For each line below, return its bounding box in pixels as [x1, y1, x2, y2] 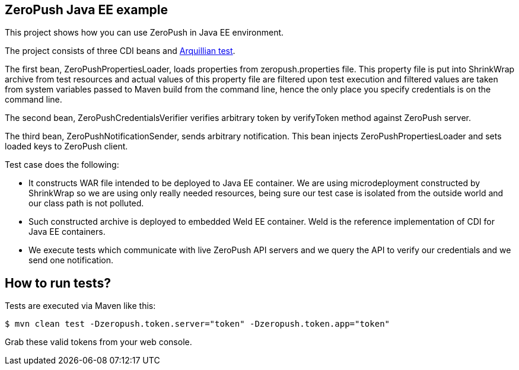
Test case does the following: [5, 160, 119, 170]
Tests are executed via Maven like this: [5, 301, 156, 311]
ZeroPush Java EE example [5, 2, 168, 17]
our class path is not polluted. [28, 198, 144, 209]
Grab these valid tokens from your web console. [5, 337, 192, 347]
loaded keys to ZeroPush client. [5, 141, 128, 152]
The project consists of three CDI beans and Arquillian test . [5, 46, 235, 56]
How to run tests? [5, 275, 111, 291]
